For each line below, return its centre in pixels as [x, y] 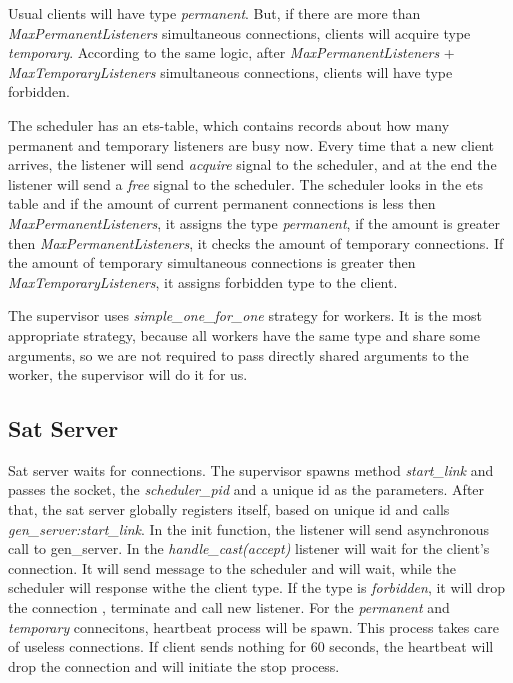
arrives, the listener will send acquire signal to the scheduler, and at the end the [252, 164]
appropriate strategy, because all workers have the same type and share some [244, 334]
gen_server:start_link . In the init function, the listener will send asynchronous [249, 528]
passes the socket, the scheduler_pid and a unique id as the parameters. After [246, 489]
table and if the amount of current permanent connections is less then [222, 203]
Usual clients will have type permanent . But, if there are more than [214, 13]
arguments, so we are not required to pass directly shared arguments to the [238, 354]
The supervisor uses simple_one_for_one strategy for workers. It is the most [245, 315]
